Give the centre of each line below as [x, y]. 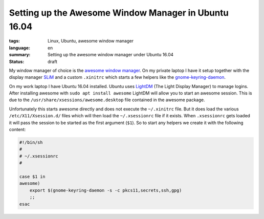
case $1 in [32, 176]
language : [20, 48]
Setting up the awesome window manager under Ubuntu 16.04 [110, 55]
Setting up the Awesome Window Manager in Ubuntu [119, 13]
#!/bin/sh [31, 142]
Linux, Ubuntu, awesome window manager [91, 41]
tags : [14, 41]
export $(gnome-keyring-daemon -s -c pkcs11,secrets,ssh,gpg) [106, 190]
